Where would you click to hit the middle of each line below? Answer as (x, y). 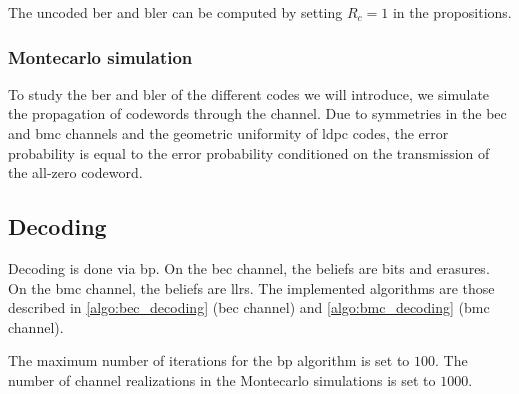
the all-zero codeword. (75, 172)
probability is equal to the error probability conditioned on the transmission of (249, 152)
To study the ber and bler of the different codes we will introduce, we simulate (249, 93)
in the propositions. (452, 12)
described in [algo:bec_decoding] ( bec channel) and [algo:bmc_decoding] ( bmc (249, 307)
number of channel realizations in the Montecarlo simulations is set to (222, 379)
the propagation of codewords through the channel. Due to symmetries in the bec (257, 113)
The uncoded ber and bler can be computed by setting (175, 12)
